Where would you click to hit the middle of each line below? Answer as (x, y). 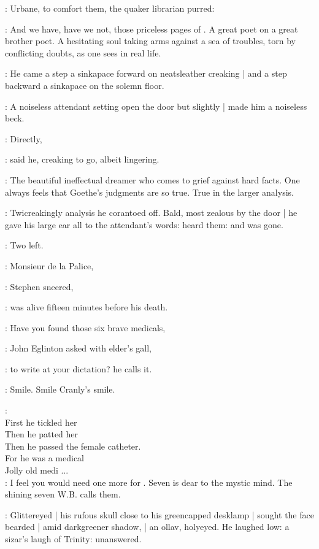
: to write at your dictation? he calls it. (79, 368)
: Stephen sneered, (39, 286)
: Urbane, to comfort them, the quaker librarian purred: (110, 8)
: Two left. (24, 245)
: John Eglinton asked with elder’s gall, (78, 348)
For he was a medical (45, 458)
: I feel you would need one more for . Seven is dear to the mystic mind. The (149, 482)
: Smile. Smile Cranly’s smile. (60, 389)
